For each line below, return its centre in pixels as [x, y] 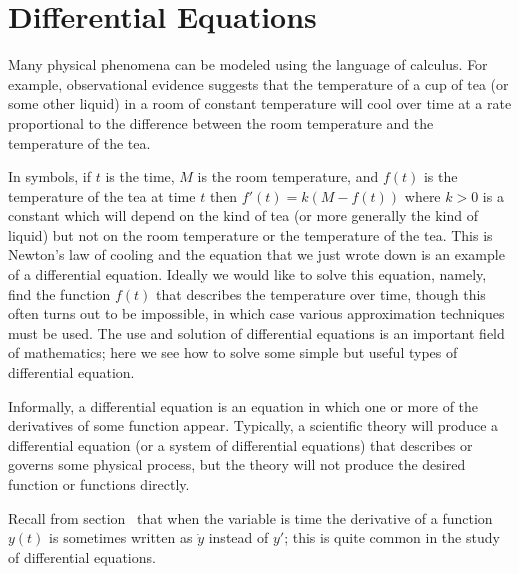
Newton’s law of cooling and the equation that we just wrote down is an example [256, 254]
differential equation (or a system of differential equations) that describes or [240, 444]
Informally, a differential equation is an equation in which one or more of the [243, 405]
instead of [238, 537]
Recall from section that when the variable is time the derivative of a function [250, 517]
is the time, [140, 176]
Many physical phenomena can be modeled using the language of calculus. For [248, 64]
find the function [59, 293]
